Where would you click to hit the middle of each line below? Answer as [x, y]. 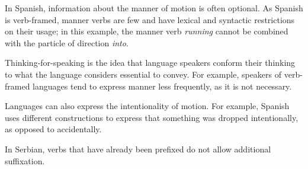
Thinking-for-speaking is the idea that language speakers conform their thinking [150, 63]
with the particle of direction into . [67, 42]
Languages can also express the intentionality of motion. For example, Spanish [147, 106]
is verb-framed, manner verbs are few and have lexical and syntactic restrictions [150, 19]
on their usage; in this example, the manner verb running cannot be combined [147, 31]
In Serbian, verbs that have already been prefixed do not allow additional [138, 149]
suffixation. [25, 160]
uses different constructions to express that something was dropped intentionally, [152, 117]
